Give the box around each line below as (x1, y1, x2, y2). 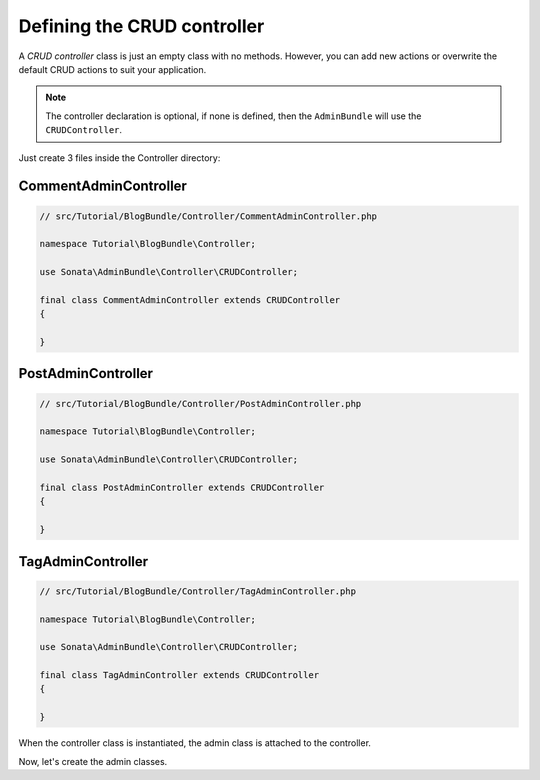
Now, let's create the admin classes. (18, 755, 168, 767)
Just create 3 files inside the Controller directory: (18, 151, 221, 164)
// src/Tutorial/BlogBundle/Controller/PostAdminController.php (39, 398, 362, 409)
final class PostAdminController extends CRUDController (39, 481, 325, 493)
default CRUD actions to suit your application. (18, 63, 207, 75)
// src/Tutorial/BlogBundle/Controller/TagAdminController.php (39, 585, 357, 597)
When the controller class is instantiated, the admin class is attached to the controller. (18, 737, 372, 749)
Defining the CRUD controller (18, 15, 265, 37)
